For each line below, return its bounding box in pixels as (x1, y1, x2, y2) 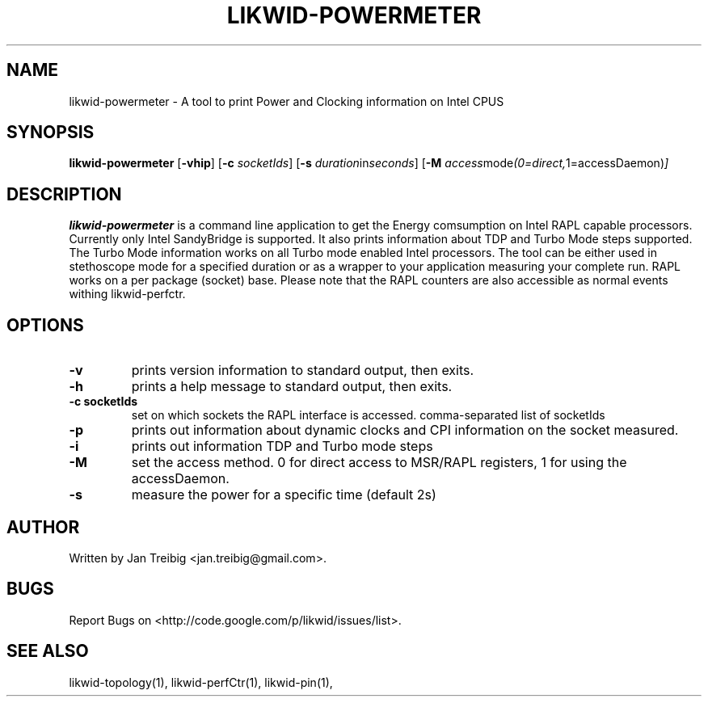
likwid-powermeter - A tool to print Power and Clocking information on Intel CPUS (69, 94, 504, 108)
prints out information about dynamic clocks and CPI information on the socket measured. (131, 422, 679, 439)
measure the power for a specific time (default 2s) (131, 486, 436, 503)
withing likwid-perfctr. (69, 287, 186, 301)
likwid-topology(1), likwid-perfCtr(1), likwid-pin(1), (69, 675, 333, 689)
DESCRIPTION (6, 183, 122, 204)
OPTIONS (6, 314, 84, 335)
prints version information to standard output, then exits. (131, 362, 474, 379)
